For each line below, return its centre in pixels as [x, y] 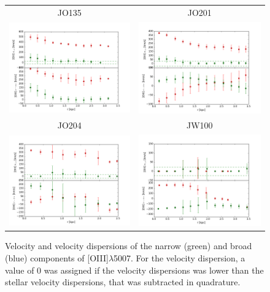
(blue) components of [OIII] [57, 258]
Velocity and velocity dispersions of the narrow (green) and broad [129, 246]
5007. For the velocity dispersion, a [179, 258]
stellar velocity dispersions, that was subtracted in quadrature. [123, 282]
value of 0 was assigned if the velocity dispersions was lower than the [134, 270]
